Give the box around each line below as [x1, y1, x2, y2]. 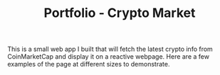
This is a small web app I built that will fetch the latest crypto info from [7, 45, 214, 54]
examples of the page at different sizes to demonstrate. [7, 60, 170, 69]
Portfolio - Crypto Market [43, 5, 196, 21]
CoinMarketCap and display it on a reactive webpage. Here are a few [7, 52, 210, 61]
